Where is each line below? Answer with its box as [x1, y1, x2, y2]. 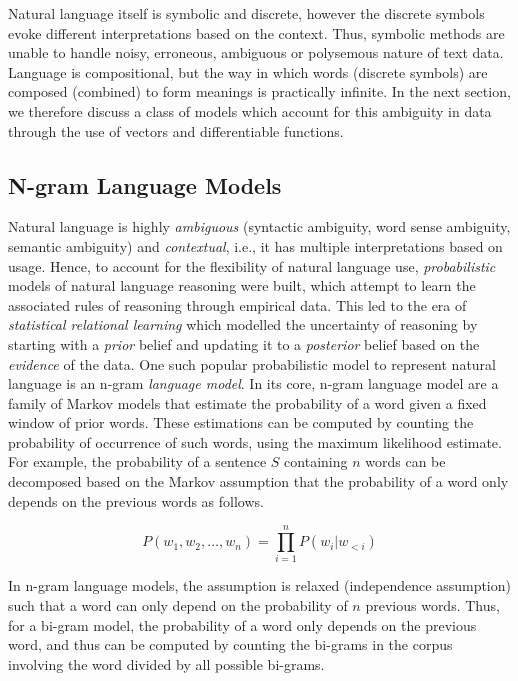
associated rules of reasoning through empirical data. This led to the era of [8, 294, 467, 315]
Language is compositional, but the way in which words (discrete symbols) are [8, 61, 488, 82]
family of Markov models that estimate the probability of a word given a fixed [8, 392, 487, 413]
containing [284, 451, 348, 472]
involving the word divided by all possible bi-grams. [8, 653, 325, 674]
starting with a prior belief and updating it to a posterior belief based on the [8, 333, 480, 354]
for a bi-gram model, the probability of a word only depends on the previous [8, 614, 477, 635]
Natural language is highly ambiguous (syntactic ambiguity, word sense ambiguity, [8, 216, 511, 237]
